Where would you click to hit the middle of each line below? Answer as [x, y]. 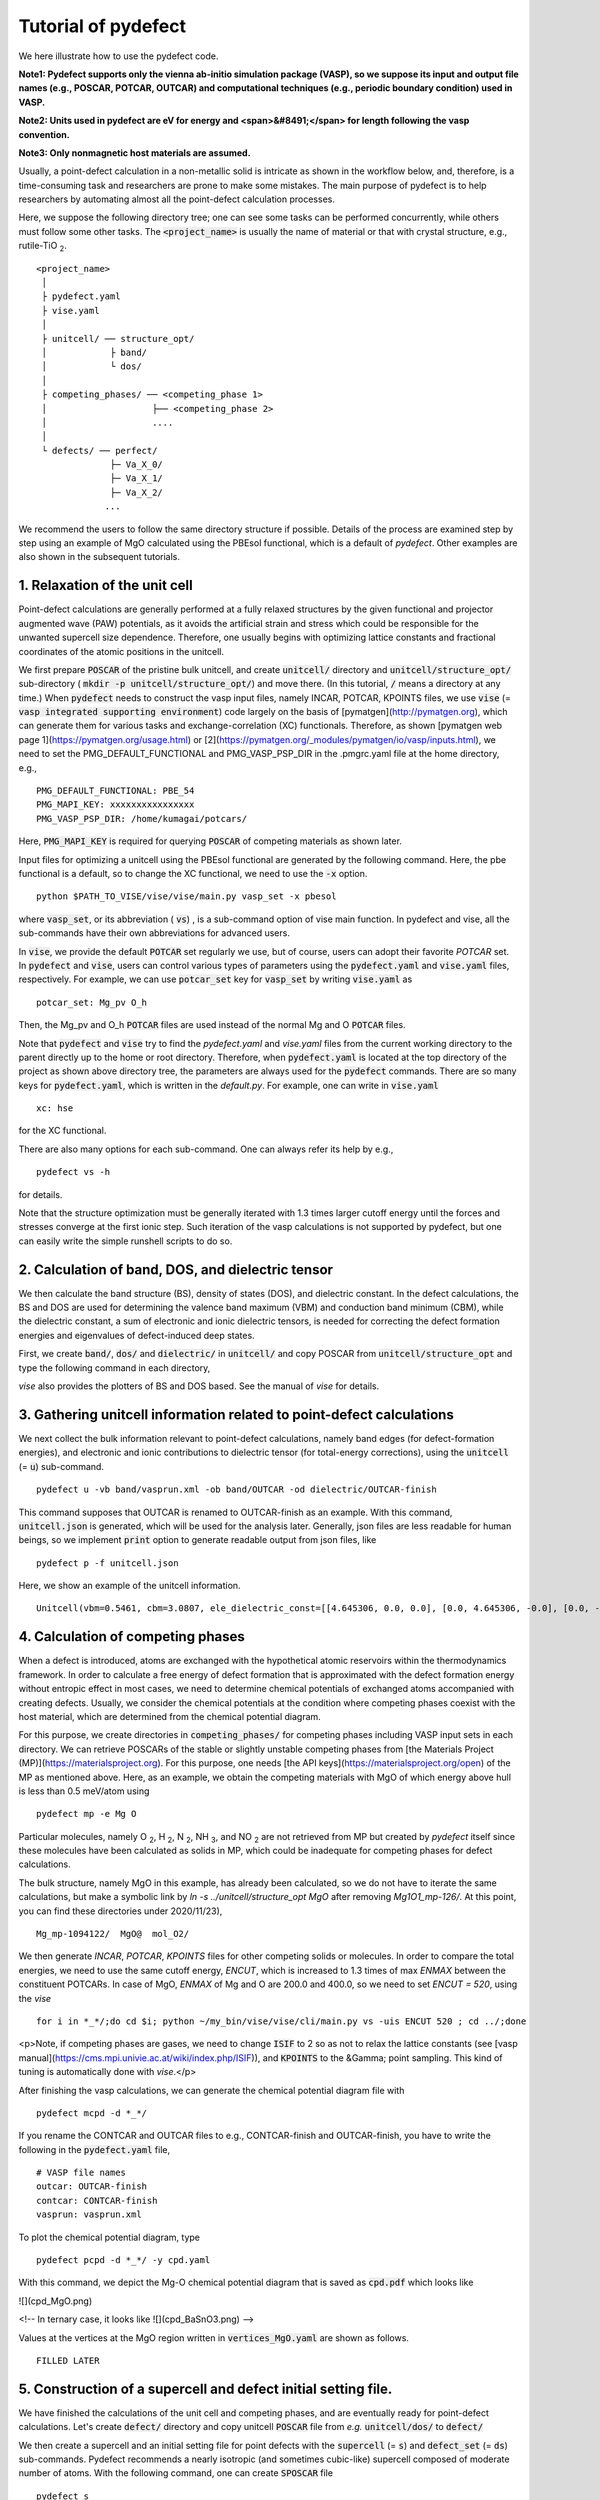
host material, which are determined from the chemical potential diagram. [170, 1716]
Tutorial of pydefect [102, 26]
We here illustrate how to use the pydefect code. [118, 56]
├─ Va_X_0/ [137, 464]
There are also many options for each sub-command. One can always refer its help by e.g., [206, 1149]
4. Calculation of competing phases [131, 1636]
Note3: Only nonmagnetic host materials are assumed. [134, 152]
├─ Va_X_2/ [137, 492]
